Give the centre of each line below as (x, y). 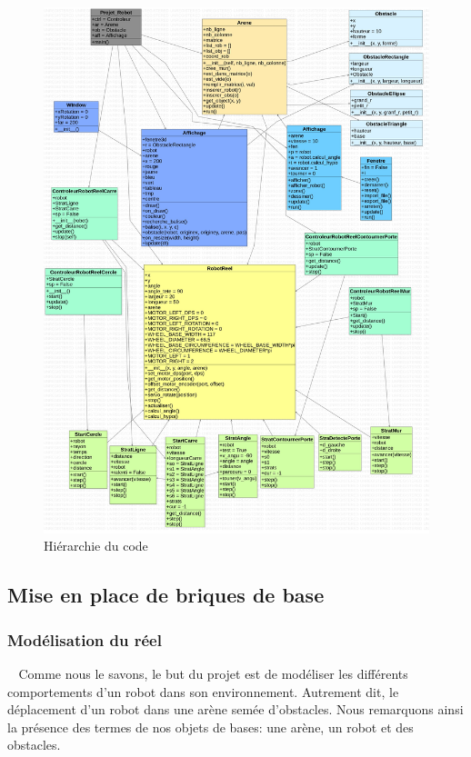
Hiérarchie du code (96, 546)
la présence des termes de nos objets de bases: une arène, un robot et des (210, 727)
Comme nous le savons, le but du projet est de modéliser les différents (213, 674)
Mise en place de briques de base (166, 595)
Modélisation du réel (85, 639)
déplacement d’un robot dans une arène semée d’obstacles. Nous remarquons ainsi (235, 709)
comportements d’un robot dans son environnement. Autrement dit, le (203, 691)
